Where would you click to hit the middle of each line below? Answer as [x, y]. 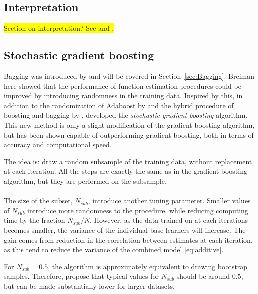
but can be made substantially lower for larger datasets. [89, 285]
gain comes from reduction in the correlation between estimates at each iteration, [128, 239]
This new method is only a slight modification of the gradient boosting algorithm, [129, 125]
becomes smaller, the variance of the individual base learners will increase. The [125, 229]
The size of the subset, [38, 200]
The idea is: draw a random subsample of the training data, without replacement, [129, 161]
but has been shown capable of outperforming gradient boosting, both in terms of [129, 135]
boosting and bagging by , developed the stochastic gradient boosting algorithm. [126, 115]
